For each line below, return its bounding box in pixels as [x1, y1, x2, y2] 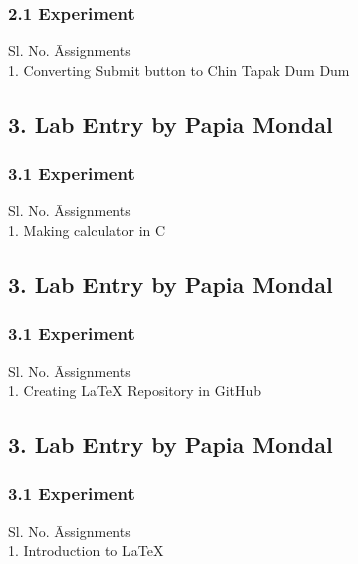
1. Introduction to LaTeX [8, 540, 164, 561]
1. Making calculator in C [8, 220, 166, 240]
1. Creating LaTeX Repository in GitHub [8, 380, 262, 401]
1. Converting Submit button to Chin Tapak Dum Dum [8, 59, 350, 80]
